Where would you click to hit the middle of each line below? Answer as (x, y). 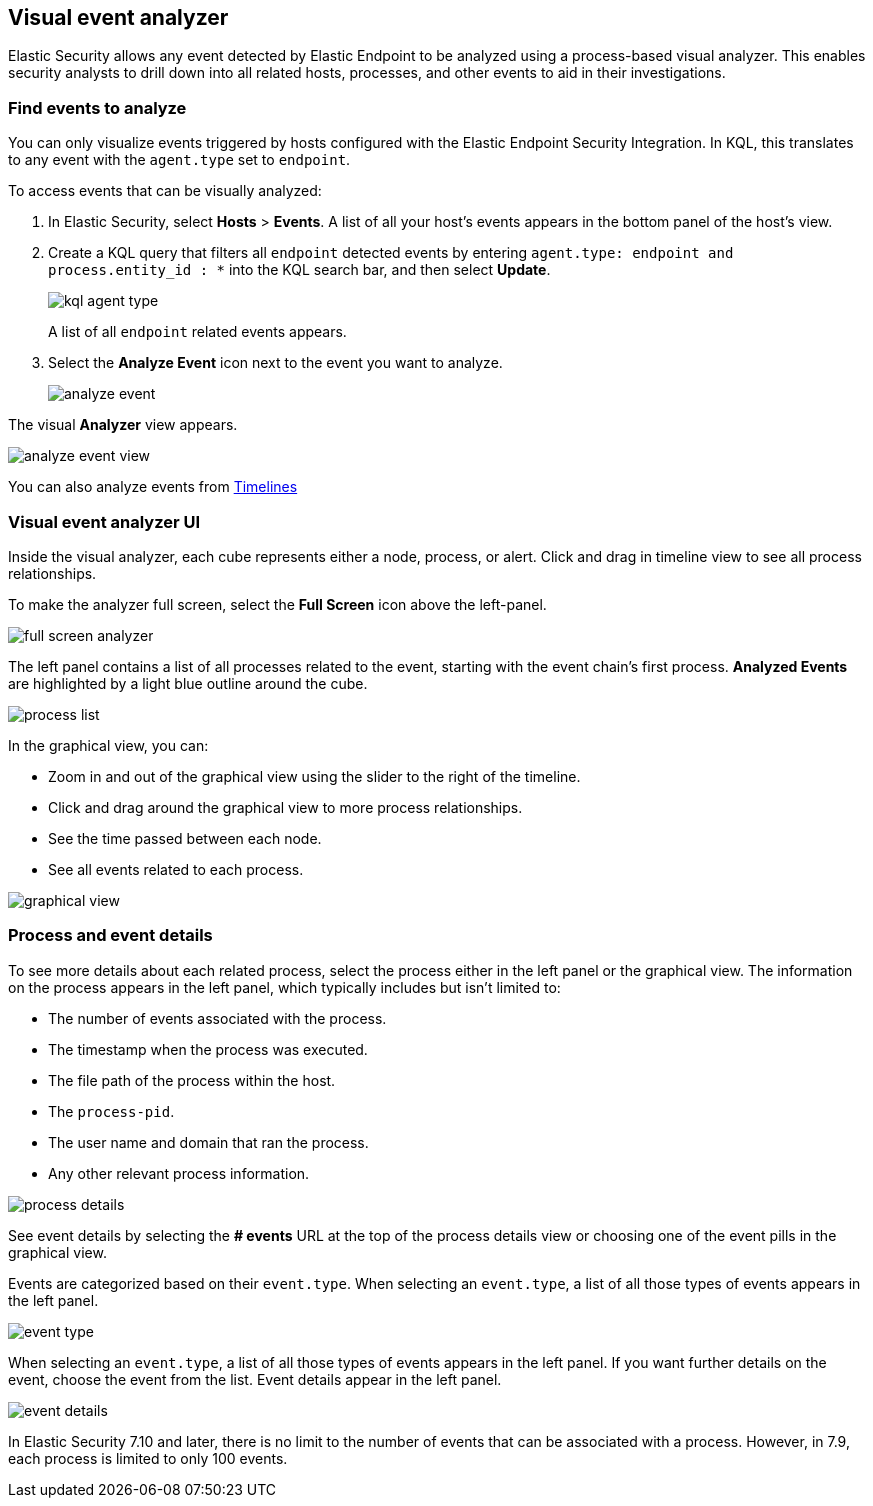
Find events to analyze (97, 107)
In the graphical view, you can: (108, 745)
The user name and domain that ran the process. (208, 1142)
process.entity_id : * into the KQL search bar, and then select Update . (299, 270)
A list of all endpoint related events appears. (197, 332)
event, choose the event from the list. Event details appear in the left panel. (255, 1379)
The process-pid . (111, 1111)
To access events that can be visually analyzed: (165, 191)
